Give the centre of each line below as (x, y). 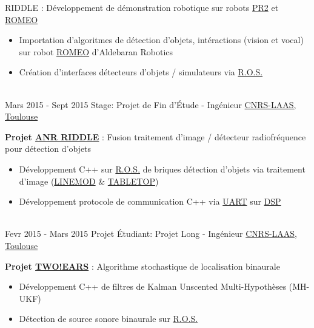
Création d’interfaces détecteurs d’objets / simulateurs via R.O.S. (141, 72)
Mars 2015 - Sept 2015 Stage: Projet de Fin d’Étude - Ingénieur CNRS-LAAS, (151, 104)
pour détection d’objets (48, 149)
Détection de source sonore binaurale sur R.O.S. (109, 319)
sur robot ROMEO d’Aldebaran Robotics (96, 51)
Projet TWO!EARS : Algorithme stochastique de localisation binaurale (142, 266)
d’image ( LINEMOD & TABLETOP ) (89, 181)
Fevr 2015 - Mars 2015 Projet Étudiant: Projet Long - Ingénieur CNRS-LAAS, (151, 234)
